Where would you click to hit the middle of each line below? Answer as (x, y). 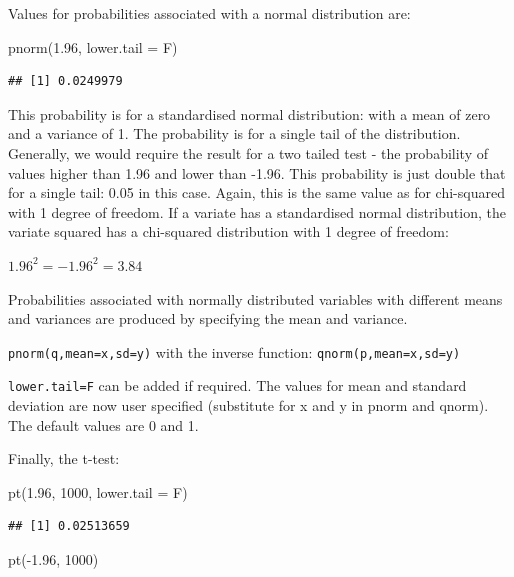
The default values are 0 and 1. (103, 424)
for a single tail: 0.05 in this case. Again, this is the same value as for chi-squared (256, 192)
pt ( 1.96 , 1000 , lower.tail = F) (98, 491)
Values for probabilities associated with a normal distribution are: (209, 13)
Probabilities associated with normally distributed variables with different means (255, 298)
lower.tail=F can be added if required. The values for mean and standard (237, 385)
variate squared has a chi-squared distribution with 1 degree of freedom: (228, 231)
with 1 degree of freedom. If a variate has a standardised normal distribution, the (257, 211)
